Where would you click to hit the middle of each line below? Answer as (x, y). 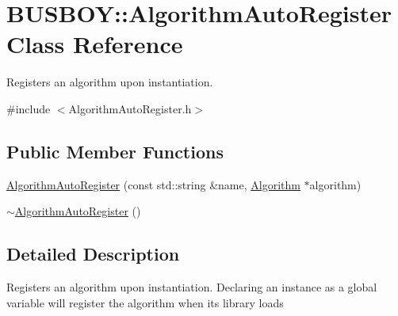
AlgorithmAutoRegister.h (130, 108)
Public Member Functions (115, 151)
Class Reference (95, 44)
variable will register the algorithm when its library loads (145, 302)
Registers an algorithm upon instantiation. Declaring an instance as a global (192, 287)
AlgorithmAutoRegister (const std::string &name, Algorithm (153, 184)
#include (29, 108)
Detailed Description (93, 254)
